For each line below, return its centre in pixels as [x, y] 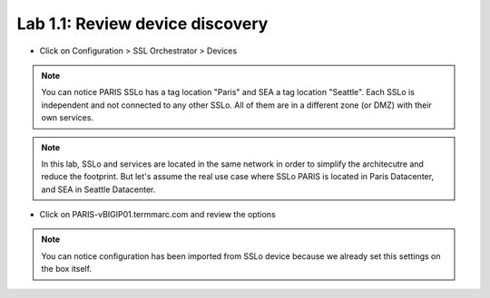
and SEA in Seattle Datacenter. [98, 189]
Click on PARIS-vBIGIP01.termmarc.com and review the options [157, 215]
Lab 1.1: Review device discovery [142, 24]
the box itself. [67, 269]
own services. [68, 118]
